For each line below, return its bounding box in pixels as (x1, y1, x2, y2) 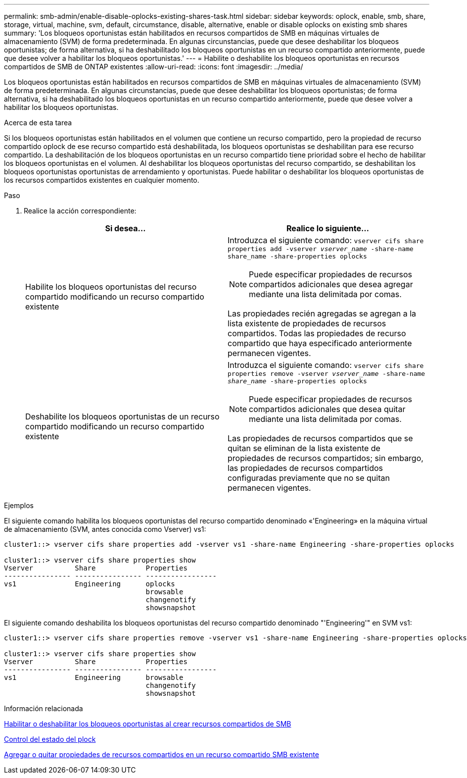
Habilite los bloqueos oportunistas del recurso (25, 282, 197, 292)
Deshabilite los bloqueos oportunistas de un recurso (25, 412, 220, 421)
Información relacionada (4, 704, 83, 713)
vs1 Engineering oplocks (4, 580, 175, 588)
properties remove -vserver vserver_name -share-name (228, 370, 425, 377)
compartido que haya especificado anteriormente (228, 338, 412, 348)
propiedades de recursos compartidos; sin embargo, (228, 453, 423, 463)
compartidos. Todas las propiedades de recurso (228, 328, 406, 338)
